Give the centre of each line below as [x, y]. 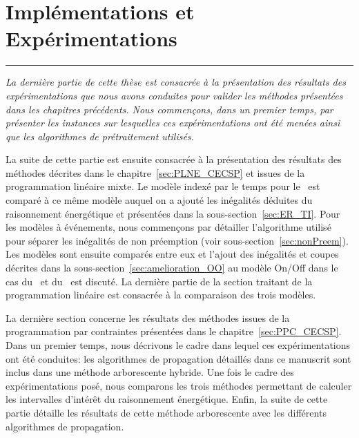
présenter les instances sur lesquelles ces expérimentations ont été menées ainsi [173, 123]
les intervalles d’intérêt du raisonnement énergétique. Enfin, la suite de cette [167, 399]
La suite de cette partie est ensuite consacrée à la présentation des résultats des [174, 159]
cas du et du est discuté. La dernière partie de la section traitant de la [159, 281]
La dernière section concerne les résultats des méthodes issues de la [148, 317]
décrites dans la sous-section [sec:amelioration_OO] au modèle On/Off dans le [172, 268]
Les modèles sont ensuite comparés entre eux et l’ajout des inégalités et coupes [172, 254]
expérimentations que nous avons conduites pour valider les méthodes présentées [174, 95]
